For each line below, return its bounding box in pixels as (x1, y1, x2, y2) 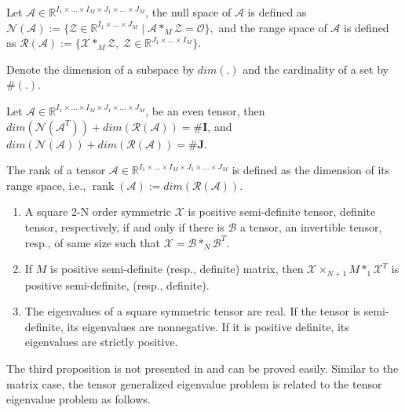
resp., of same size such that (24, 234, 160, 250)
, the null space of (145, 4, 232, 20)
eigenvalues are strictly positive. (24, 334, 178, 350)
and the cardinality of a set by (243, 60, 389, 77)
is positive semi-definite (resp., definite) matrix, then (50, 261, 304, 277)
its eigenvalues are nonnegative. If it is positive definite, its (67, 318, 349, 334)
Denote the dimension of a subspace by (6, 60, 195, 77)
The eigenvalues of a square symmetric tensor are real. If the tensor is (24, 303, 361, 319)
